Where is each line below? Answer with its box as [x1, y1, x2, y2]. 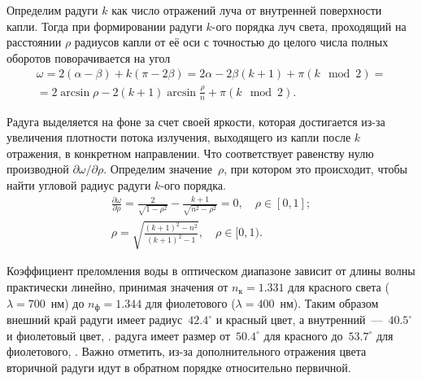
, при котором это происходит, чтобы [224, 160, 407, 177]
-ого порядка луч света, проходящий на [211, 17, 407, 34]
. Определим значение [103, 160, 212, 177]
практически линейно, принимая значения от [7, 278, 228, 295]
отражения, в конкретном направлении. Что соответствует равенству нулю [7, 144, 374, 161]
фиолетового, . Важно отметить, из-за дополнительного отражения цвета [7, 343, 367, 360]
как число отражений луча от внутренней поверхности [111, 2, 382, 18]
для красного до [263, 326, 343, 344]
